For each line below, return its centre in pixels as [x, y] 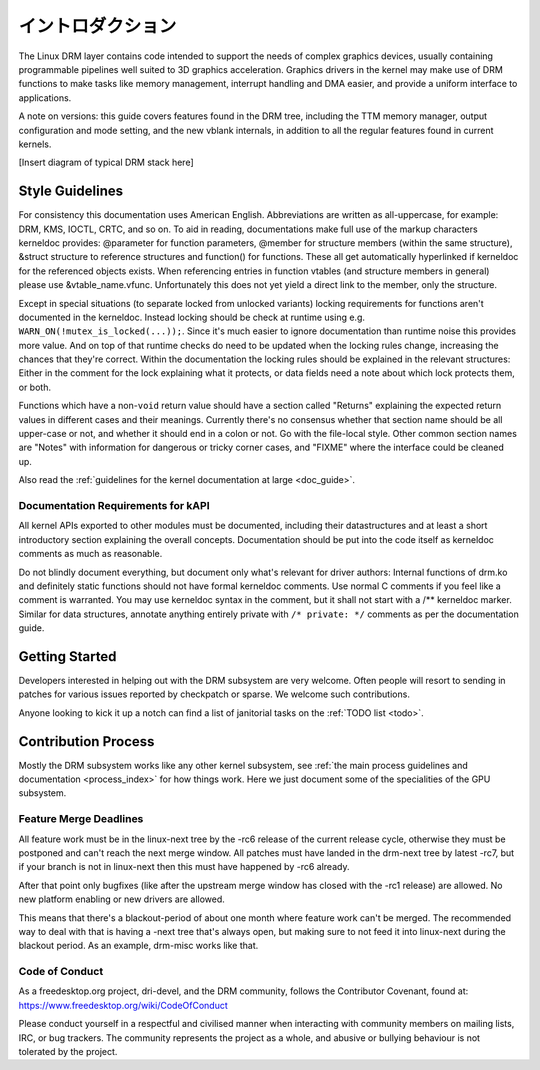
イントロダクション [97, 26]
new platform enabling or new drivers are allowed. [121, 899]
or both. [35, 387]
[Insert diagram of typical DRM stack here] [106, 162]
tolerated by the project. [68, 1052]
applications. [45, 97]
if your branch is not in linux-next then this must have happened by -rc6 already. [184, 867]
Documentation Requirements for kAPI [114, 505]
